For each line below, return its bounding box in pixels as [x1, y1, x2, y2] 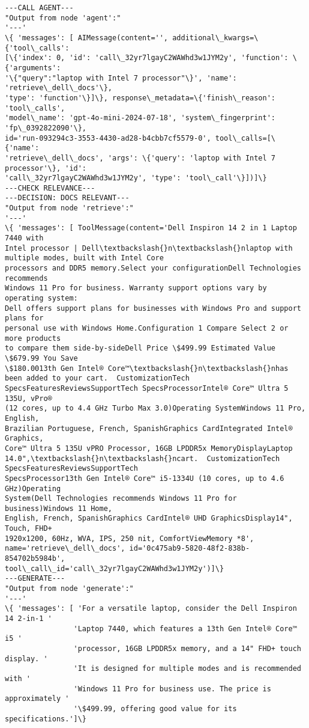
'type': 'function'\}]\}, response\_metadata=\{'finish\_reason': [5, 93, 276, 102]
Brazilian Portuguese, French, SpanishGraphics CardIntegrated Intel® [5, 424, 293, 433]
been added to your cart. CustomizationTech [5, 374, 190, 383]
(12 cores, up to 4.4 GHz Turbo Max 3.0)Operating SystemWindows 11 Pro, [5, 404, 306, 413]
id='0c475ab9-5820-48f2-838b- [129, 544, 250, 553]
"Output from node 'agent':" [5, 13, 121, 22]
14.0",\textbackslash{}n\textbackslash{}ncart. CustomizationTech [5, 454, 280, 463]
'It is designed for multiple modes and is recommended [73, 664, 301, 673]
